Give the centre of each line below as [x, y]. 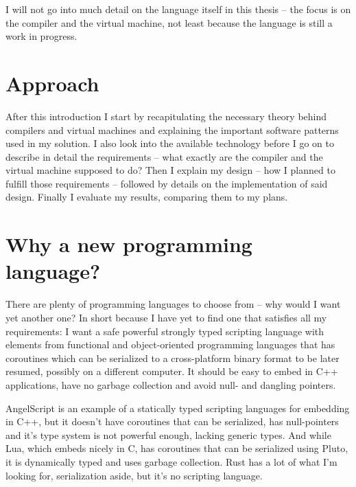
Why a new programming [129, 244]
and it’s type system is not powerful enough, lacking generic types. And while [168, 434]
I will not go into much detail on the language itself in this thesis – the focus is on [178, 9]
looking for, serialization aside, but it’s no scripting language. [134, 475]
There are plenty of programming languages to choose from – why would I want [173, 304]
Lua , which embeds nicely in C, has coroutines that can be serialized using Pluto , [177, 448]
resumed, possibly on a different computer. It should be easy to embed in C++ [172, 371]
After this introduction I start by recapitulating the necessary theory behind [166, 116]
